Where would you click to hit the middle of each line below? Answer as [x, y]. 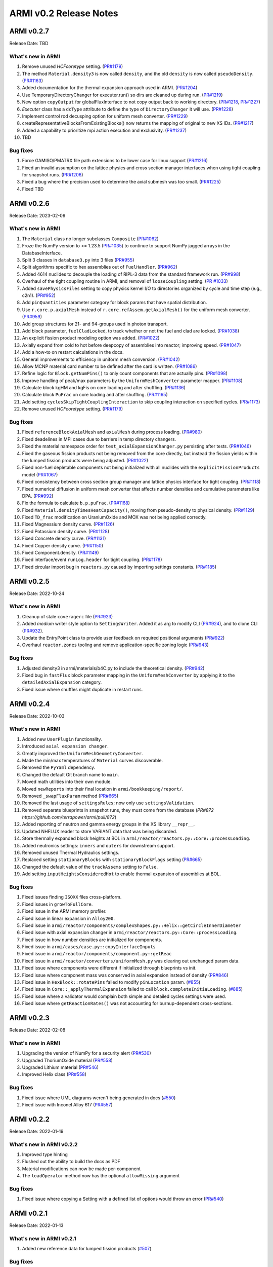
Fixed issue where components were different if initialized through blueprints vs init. [109, 968]
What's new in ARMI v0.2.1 [43, 1238]
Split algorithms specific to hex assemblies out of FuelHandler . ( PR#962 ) [100, 267]
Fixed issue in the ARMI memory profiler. [64, 911]
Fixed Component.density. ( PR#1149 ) [60, 553]
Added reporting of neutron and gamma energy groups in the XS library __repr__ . [108, 824]
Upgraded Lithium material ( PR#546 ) [60, 1067]
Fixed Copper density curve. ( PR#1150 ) [63, 545]
